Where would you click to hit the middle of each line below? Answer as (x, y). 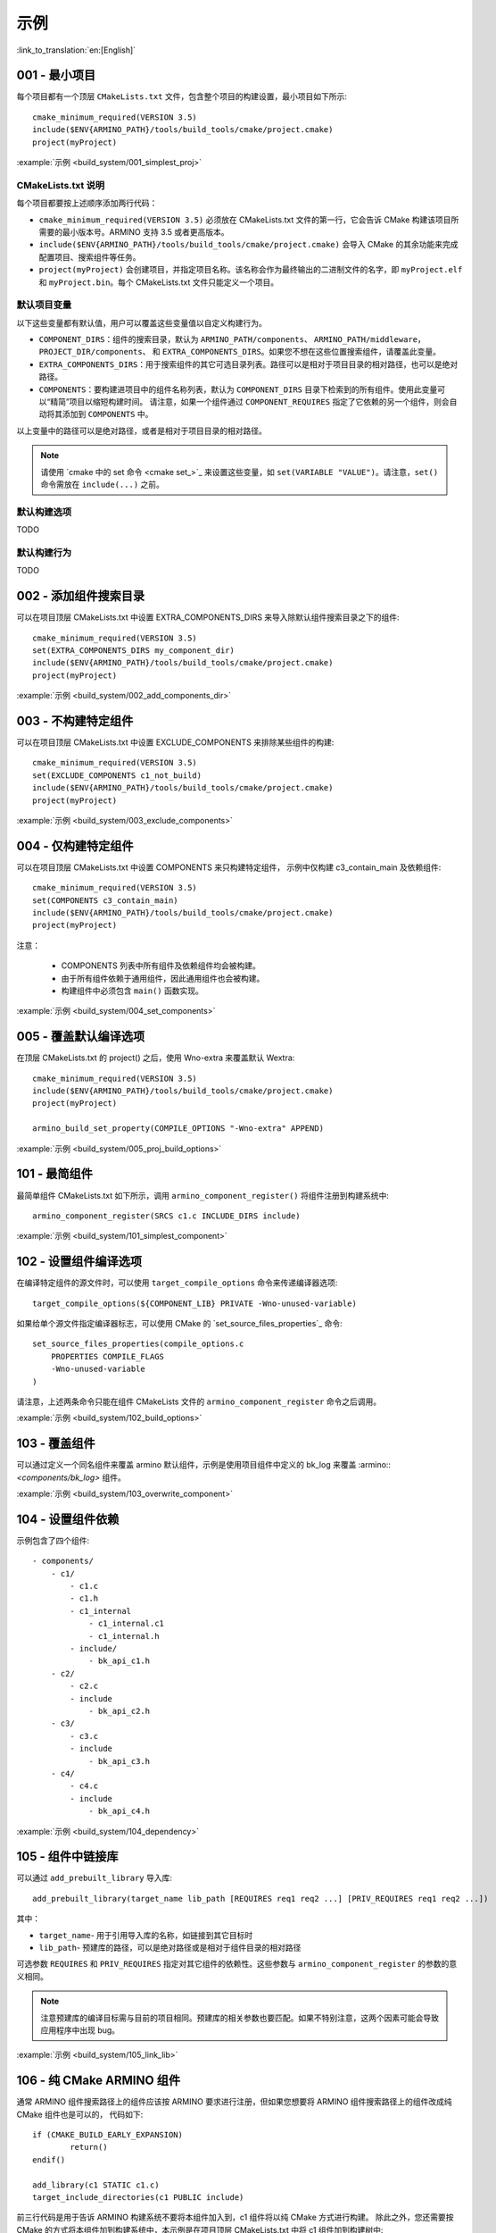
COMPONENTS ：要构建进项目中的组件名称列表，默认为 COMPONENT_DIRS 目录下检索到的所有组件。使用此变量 (238, 389)
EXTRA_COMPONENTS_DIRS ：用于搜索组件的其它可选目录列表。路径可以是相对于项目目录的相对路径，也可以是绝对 (248, 364)
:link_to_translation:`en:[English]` (76, 50)
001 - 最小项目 (56, 75)
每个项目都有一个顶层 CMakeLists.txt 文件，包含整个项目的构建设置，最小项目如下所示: (182, 96)
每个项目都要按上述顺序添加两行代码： (87, 203)
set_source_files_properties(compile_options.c (138, 1344)
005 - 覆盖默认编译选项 (81, 1037)
